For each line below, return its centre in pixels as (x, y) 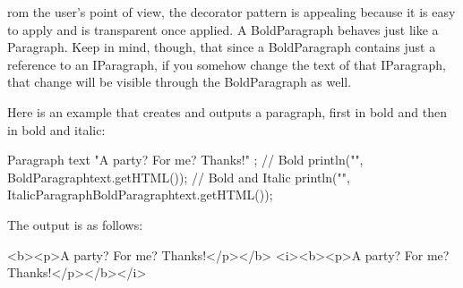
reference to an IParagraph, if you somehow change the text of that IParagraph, (227, 64)
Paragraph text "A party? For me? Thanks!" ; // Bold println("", (185, 160)
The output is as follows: (75, 224)
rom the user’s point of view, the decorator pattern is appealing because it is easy (231, 12)
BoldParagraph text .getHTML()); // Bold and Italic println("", (179, 177)
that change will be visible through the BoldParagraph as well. (180, 82)
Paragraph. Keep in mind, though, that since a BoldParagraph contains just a (222, 47)
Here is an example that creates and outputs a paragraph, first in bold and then (227, 111)
